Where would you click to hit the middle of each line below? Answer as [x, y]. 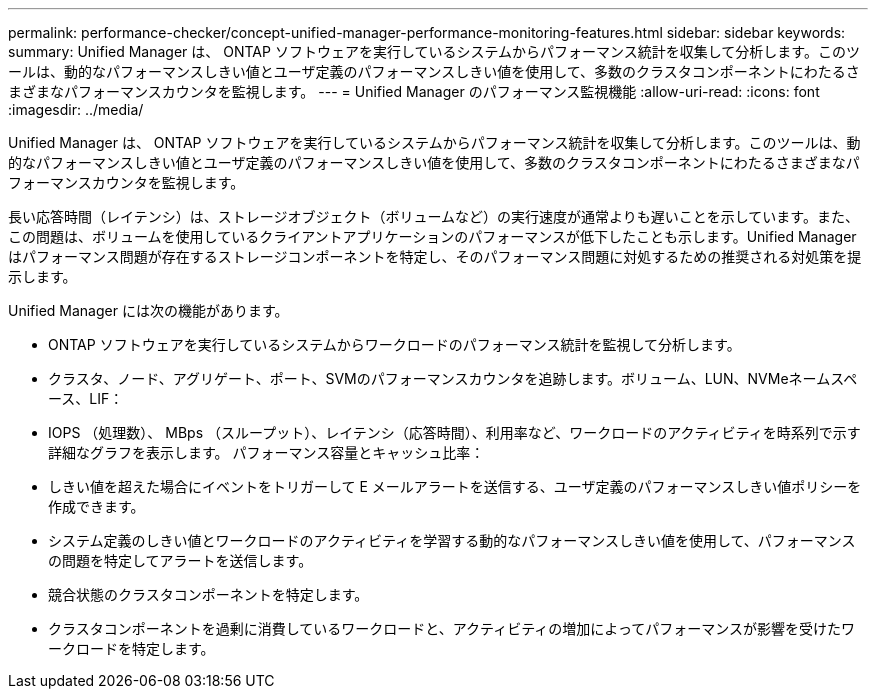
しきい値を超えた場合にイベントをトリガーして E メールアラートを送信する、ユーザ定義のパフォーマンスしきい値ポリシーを [455, 486]
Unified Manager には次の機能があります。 [148, 310]
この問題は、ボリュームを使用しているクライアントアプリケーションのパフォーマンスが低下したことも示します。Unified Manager [432, 236]
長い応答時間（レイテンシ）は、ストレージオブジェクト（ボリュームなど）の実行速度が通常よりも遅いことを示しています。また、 [433, 216]
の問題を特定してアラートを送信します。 [180, 560]
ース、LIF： [86, 398]
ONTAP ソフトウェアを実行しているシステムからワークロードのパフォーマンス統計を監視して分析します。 [394, 344]
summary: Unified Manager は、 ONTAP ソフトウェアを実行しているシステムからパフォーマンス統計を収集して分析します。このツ [434, 51]
